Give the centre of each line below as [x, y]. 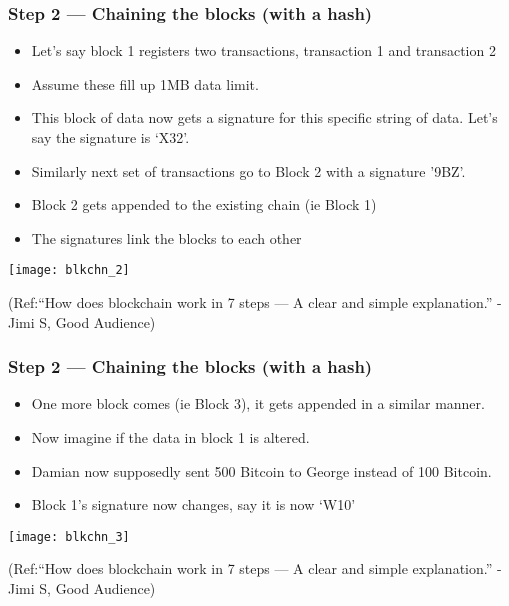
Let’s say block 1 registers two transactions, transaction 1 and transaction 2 [263, 50]
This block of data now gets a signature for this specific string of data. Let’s [264, 117]
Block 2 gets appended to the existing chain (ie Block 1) [204, 204]
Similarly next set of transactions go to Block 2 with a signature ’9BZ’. [248, 170]
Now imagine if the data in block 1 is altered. [170, 437]
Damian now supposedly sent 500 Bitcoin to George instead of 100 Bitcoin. [261, 470]
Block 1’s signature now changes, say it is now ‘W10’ [193, 504]
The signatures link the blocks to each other [166, 237]
